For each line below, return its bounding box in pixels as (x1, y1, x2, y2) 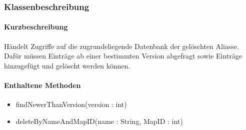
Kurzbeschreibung (4, 21, 68, 32)
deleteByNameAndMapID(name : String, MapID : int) (15, 115, 183, 126)
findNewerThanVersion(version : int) (15, 99, 127, 109)
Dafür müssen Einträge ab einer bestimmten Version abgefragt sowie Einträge (4, 50, 242, 61)
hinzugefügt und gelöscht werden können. (4, 60, 130, 70)
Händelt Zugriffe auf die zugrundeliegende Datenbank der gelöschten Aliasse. (4, 40, 239, 51)
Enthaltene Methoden (4, 80, 81, 90)
